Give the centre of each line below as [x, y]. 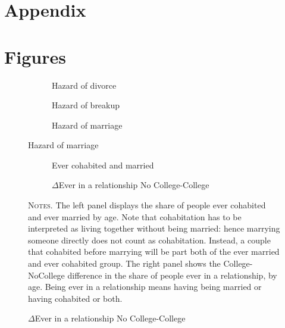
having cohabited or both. [75, 298]
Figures [35, 56]
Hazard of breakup [86, 105]
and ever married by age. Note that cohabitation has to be [135, 216]
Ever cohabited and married [103, 165]
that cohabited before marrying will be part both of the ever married [154, 252]
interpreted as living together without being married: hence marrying [154, 228]
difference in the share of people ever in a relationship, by [172, 275]
